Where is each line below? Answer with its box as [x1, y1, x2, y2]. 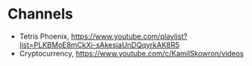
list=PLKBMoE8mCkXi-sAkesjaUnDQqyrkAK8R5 [19, 39, 180, 49]
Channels [7, 5, 73, 23]
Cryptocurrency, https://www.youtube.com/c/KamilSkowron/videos [19, 48, 244, 58]
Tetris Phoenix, [19, 31, 69, 41]
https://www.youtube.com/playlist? [70, 31, 187, 41]
